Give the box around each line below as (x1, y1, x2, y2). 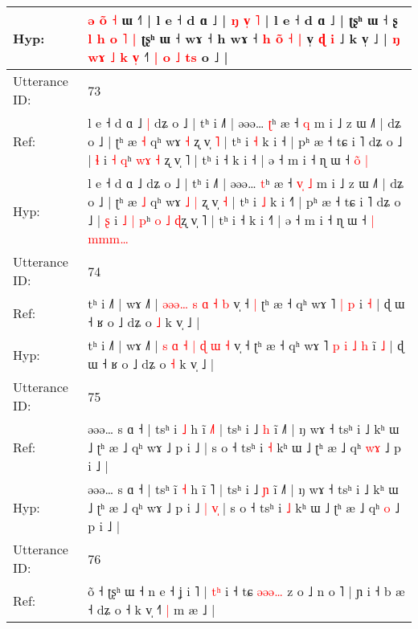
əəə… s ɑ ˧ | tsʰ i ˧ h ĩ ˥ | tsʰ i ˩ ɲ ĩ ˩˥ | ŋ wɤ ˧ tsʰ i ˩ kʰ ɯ (88, 480, 399, 498)
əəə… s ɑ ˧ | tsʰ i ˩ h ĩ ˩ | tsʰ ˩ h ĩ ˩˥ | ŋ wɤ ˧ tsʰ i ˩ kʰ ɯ (88, 419, 400, 438)
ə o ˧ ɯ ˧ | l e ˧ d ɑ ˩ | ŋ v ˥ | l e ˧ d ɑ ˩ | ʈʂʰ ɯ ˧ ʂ (88, 10, 398, 29)
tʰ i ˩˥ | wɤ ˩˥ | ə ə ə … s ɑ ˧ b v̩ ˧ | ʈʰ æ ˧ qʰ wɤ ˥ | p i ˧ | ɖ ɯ (88, 294, 405, 312)
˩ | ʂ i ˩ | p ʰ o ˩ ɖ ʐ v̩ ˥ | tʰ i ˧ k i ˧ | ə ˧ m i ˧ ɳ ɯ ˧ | (88, 210, 375, 229)
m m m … (88, 229, 129, 247)
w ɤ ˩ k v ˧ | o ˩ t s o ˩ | (88, 47, 228, 66)
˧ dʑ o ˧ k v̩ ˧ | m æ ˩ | (88, 600, 215, 619)
